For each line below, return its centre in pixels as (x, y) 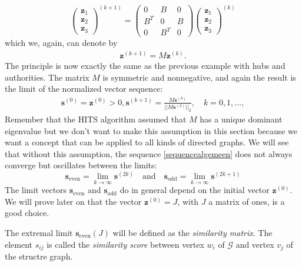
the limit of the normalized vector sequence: (84, 89)
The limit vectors (36, 190)
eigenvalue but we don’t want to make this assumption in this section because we (151, 130)
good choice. (27, 213)
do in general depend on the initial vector (195, 190)
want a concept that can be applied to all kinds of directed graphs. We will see (147, 142)
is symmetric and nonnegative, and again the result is (199, 77)
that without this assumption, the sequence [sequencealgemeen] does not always (149, 153)
